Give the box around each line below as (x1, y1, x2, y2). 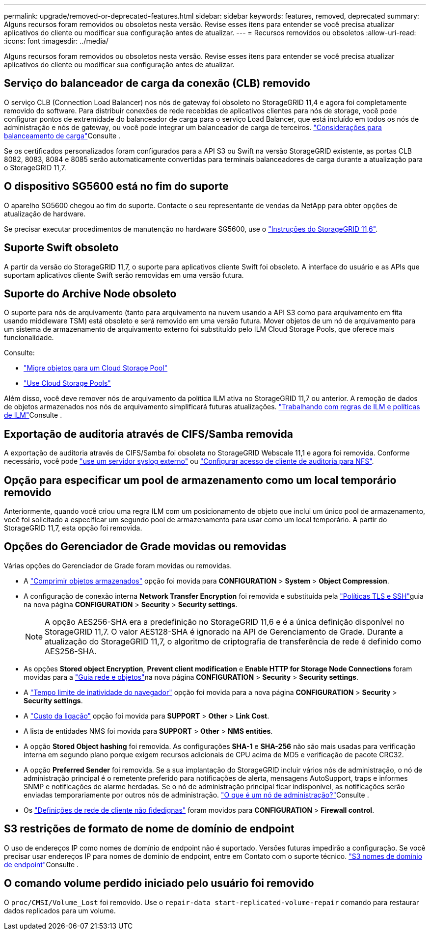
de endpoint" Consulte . (4, 860, 79, 869)
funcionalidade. (4, 333, 54, 342)
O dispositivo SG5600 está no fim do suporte (4, 180, 229, 193)
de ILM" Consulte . (4, 411, 62, 420)
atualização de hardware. (4, 209, 86, 218)
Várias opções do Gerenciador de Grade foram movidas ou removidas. (4, 561, 232, 570)
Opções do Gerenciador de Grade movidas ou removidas (4, 540, 287, 553)
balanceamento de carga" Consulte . (4, 131, 121, 140)
